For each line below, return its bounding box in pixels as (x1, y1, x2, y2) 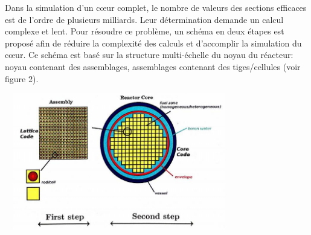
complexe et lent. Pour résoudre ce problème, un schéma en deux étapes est (5, 25, 284, 37)
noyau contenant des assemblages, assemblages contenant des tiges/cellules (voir (5, 60, 301, 72)
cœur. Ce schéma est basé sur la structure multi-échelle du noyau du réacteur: (5, 48, 293, 61)
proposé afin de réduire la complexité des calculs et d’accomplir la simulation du (5, 36, 302, 49)
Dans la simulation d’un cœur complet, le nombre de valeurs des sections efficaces (5, 1, 307, 13)
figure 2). (5, 72, 39, 85)
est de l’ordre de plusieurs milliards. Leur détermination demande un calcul (5, 13, 284, 25)
